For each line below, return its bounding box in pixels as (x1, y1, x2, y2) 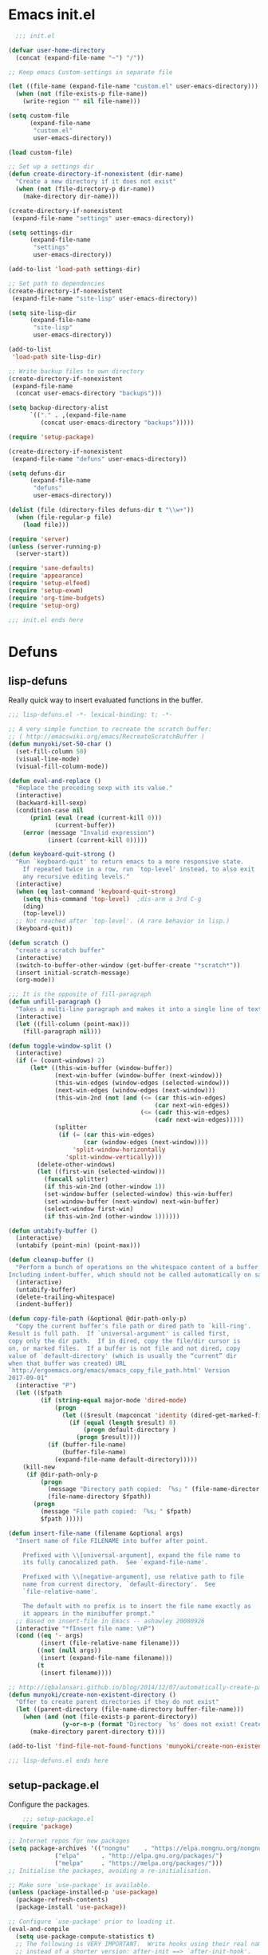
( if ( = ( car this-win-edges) (58, 1131, 156, 1139)
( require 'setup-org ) (8, 601, 81, 609)
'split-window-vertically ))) (65, 1153, 162, 1161)
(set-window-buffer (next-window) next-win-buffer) (43, 1198, 219, 1206)
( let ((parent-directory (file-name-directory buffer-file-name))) (15, 1705, 245, 1713)
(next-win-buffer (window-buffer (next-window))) (54, 1072, 223, 1080)
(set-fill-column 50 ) (15, 747, 88, 755)
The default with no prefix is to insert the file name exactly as (22, 1602, 251, 1610)
